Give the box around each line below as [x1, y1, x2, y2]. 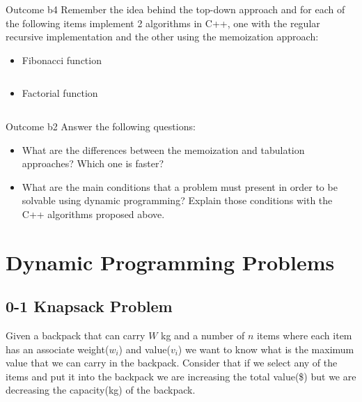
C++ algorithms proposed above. [22, 206, 165, 221]
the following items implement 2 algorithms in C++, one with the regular [6, 15, 320, 30]
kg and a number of [161, 328, 245, 343]
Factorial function [22, 86, 98, 100]
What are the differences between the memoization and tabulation [22, 142, 305, 157]
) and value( [118, 341, 171, 356]
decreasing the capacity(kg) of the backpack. [6, 382, 196, 397]
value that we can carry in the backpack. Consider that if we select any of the [6, 355, 338, 370]
